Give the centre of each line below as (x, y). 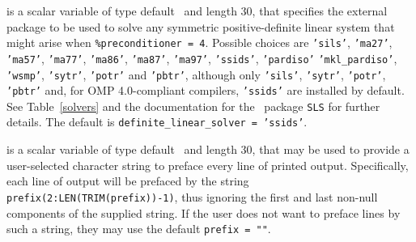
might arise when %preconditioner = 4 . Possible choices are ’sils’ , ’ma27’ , (200, 42)
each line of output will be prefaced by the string (128, 181)
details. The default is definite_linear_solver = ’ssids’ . (157, 122)
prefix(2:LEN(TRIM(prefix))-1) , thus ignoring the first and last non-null (192, 196)
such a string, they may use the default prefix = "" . (139, 229)
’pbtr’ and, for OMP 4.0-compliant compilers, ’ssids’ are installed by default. (206, 90)
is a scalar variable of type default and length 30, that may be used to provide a (208, 149)
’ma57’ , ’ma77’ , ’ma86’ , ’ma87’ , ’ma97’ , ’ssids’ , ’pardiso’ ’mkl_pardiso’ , (202, 58)
